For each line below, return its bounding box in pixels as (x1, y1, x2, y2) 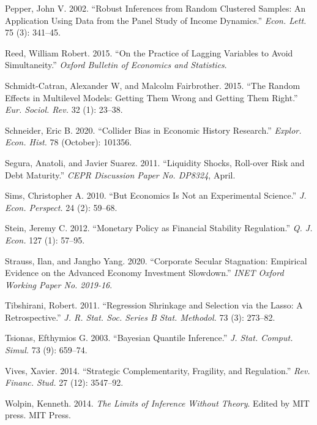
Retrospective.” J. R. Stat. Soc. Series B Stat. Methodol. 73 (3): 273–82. (5, 310, 275, 323)
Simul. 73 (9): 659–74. (5, 343, 88, 356)
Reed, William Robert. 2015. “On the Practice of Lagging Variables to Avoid (5, 46, 293, 59)
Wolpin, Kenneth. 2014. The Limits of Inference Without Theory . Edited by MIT (5, 396, 310, 409)
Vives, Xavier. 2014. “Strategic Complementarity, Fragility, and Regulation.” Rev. (5, 364, 310, 377)
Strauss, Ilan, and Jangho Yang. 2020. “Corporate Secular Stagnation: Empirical (5, 254, 307, 267)
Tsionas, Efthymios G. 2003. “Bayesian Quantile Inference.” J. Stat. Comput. (5, 331, 293, 344)
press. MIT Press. (5, 408, 71, 421)
